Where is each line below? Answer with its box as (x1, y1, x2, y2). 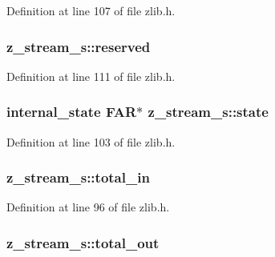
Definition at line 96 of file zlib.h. (6, 199, 170, 215)
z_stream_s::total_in (6, 167, 150, 187)
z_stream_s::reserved (6, 36, 151, 56)
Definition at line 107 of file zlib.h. (6, 2, 176, 18)
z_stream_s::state (148, 102, 269, 122)
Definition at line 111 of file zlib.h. (6, 67, 176, 84)
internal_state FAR (6, 102, 137, 122)
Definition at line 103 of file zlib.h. (6, 133, 176, 150)
